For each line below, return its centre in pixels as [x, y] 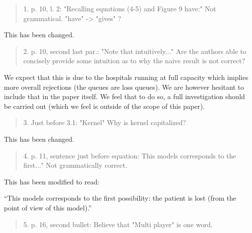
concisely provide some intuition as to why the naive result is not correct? [134, 61]
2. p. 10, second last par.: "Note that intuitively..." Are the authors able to [135, 51]
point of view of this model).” [48, 207]
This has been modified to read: [52, 181]
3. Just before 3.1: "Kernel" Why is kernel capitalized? [105, 122]
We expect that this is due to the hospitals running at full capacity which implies [126, 77]
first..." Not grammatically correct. [75, 165]
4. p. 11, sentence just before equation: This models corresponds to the [130, 155]
